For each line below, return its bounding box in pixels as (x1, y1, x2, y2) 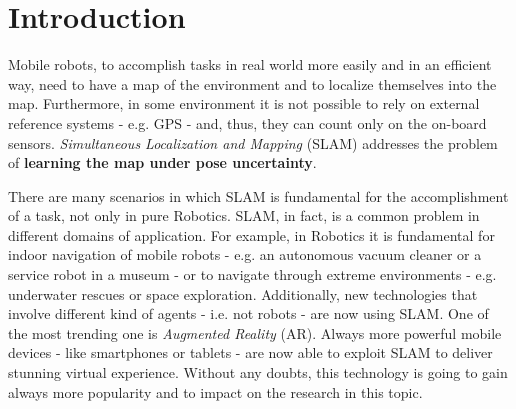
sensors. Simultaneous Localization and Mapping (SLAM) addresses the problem (8, 132, 498, 153)
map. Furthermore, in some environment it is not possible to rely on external (8, 93, 480, 114)
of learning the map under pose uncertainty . (8, 152, 317, 173)
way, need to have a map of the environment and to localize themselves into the (8, 73, 497, 94)
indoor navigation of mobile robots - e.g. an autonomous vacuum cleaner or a (8, 244, 482, 265)
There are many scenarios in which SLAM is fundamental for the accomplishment (8, 185, 509, 206)
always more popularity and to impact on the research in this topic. (8, 381, 423, 402)
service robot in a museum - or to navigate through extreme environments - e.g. (8, 264, 497, 285)
